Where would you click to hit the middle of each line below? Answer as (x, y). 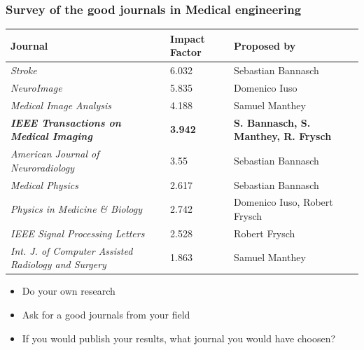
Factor (186, 52)
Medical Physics (44, 184)
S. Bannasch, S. (272, 122)
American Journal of (55, 154)
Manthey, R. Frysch (283, 136)
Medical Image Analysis (61, 105)
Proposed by (265, 45)
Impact (188, 38)
